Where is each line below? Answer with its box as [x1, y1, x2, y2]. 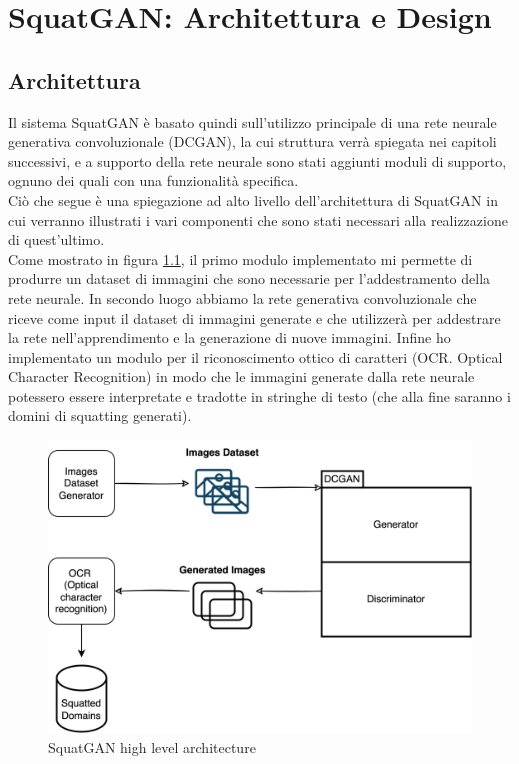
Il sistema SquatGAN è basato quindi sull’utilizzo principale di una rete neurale [8, 111, 497, 132]
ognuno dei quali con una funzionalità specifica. [8, 170, 299, 191]
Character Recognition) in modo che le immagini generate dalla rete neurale [8, 366, 475, 387]
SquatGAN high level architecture [48, 736, 256, 757]
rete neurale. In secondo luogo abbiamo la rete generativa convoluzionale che [8, 287, 477, 308]
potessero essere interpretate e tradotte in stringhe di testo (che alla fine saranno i [8, 385, 511, 406]
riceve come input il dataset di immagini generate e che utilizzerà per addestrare [8, 307, 501, 328]
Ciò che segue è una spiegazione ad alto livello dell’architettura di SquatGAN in [8, 189, 498, 210]
